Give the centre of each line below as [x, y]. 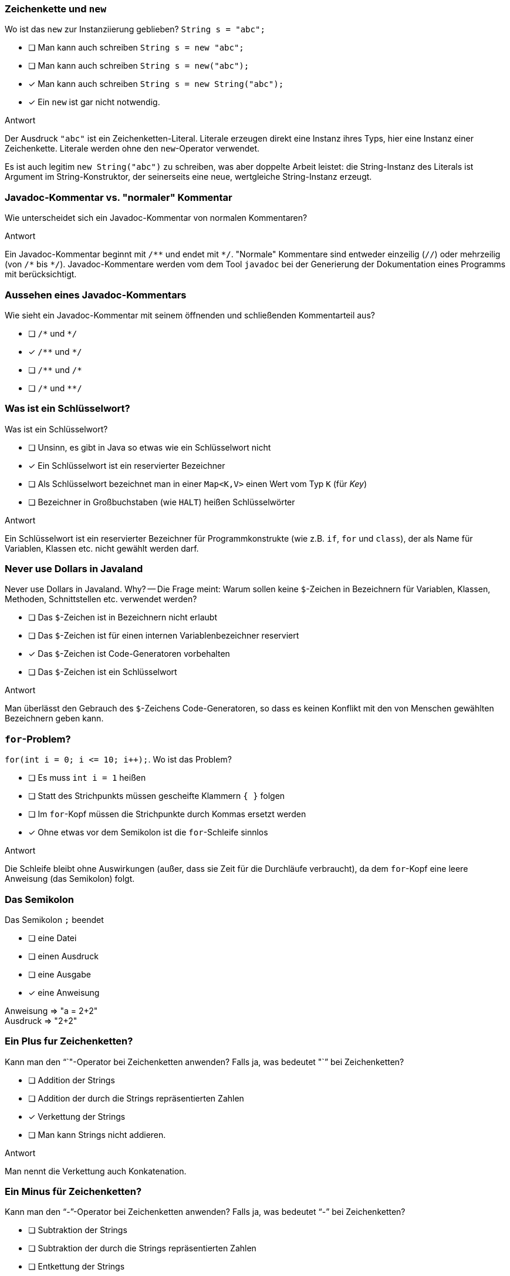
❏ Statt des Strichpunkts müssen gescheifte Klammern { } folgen [157, 796]
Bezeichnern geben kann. [54, 718]
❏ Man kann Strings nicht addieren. [97, 1134]
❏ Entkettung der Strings [77, 1267]
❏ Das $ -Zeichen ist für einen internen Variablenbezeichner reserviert [164, 636]
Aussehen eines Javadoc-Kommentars [96, 295]
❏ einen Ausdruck [63, 956]
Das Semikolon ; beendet [54, 919]
